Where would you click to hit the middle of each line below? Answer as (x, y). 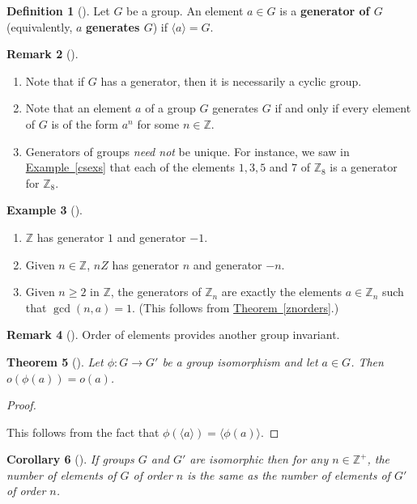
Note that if (55, 80)
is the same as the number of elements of (289, 474)
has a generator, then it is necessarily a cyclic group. (231, 80)
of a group (170, 108)
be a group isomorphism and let (240, 361)
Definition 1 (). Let (58, 11)
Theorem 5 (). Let (55, 361)
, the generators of (156, 292)
